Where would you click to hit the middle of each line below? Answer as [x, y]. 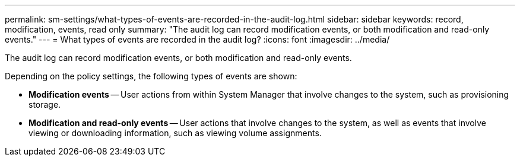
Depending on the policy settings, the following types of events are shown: [151, 76]
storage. [45, 104]
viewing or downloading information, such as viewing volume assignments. [175, 133]
